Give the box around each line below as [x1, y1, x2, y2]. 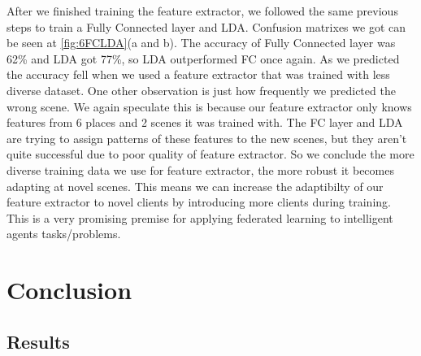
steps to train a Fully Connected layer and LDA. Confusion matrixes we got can [7, 18, 406, 35]
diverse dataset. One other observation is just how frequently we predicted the [7, 81, 396, 98]
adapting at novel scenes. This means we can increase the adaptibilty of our [7, 177, 384, 194]
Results [7, 328, 70, 354]
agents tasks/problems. [7, 225, 121, 242]
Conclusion [7, 273, 132, 306]
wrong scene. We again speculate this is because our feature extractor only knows [7, 98, 412, 115]
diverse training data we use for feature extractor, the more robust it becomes [7, 161, 394, 178]
